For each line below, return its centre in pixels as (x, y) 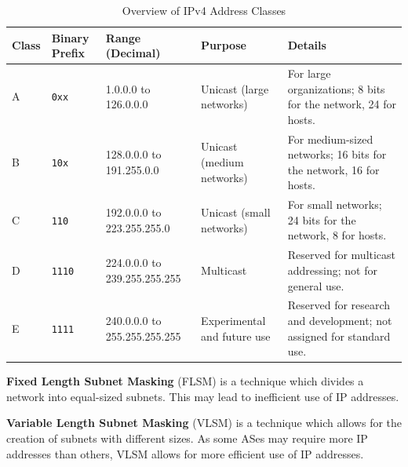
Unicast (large (235, 88)
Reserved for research (339, 305)
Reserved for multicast (342, 255)
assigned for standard (339, 336)
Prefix (68, 53)
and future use (236, 336)
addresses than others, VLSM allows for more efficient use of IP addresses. (185, 453)
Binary (70, 37)
